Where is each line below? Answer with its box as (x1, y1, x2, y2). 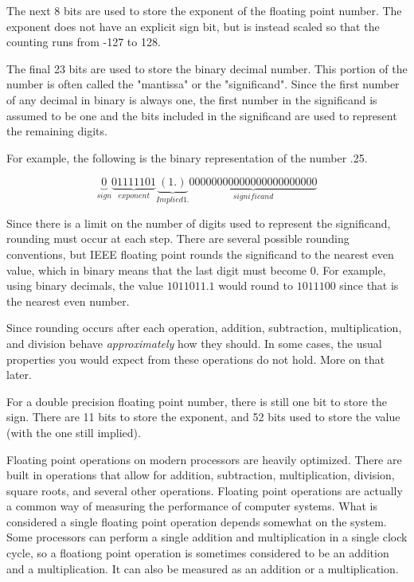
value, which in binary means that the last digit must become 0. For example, (6, 261, 386, 278)
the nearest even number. (6, 292, 130, 309)
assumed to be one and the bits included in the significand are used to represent (6, 107, 397, 123)
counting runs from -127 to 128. (6, 33, 161, 50)
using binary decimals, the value (6, 277, 163, 294)
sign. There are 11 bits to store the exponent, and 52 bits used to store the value (6, 408, 400, 425)
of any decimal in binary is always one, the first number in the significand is (6, 91, 377, 107)
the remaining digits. (6, 123, 107, 139)
